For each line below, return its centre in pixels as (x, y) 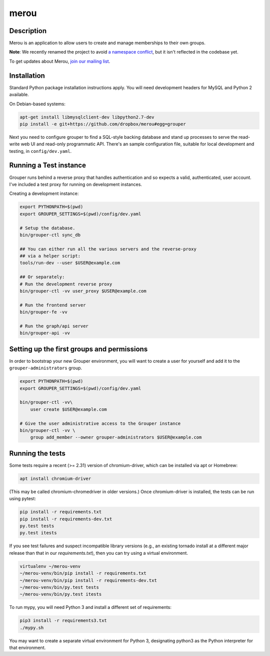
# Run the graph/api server (54, 326)
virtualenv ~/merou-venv (50, 566)
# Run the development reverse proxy (66, 284)
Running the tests (37, 453)
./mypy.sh (32, 627)
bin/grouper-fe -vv (43, 312)
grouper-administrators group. (46, 368)
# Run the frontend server (53, 305)
